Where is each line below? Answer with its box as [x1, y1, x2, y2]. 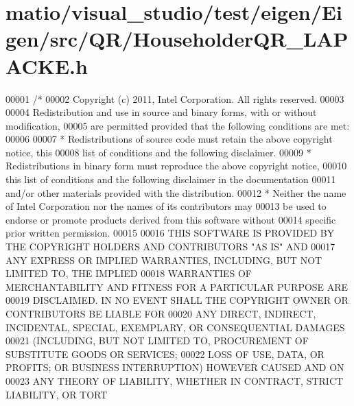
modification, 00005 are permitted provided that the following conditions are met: [5, 118, 350, 132]
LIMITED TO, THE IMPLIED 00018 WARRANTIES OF [5, 266, 252, 280]
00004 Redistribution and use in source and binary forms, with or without [5, 105, 317, 119]
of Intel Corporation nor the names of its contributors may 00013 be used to [5, 199, 327, 213]
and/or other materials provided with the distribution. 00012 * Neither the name [5, 185, 346, 200]
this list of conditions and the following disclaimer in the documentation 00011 [5, 172, 336, 187]
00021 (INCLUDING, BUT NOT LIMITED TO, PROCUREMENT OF [5, 333, 309, 348]
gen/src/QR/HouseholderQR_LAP [5, 25, 349, 53]
